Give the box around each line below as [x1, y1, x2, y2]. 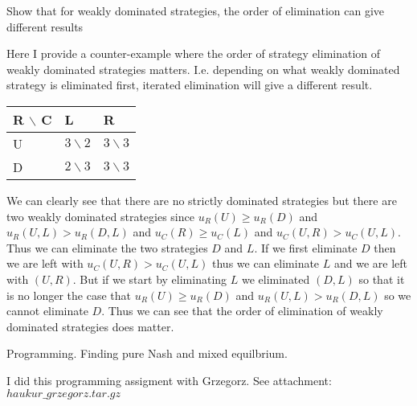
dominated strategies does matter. [6, 318, 174, 334]
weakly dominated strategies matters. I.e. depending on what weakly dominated [6, 60, 400, 77]
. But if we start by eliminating [72, 270, 227, 287]
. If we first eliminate [254, 239, 358, 256]
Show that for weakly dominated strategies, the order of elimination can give [6, 2, 385, 18]
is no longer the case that [6, 286, 131, 303]
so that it [358, 270, 405, 287]
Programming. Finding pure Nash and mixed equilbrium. [6, 345, 288, 362]
